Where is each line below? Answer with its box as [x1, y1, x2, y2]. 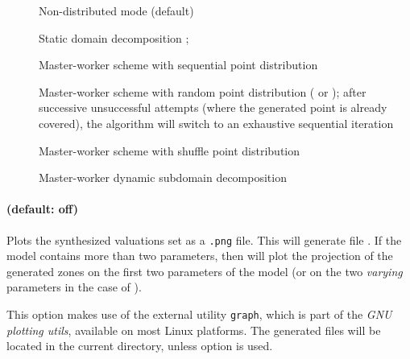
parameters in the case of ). [6, 279, 142, 295]
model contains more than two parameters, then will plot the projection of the [6, 247, 393, 264]
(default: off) [6, 200, 78, 217]
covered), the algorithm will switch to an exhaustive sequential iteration [39, 114, 394, 131]
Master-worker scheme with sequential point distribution [39, 56, 318, 73]
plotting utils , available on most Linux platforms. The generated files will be [6, 321, 381, 338]
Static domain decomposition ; [39, 29, 189, 46]
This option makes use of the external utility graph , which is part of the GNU [6, 305, 392, 322]
